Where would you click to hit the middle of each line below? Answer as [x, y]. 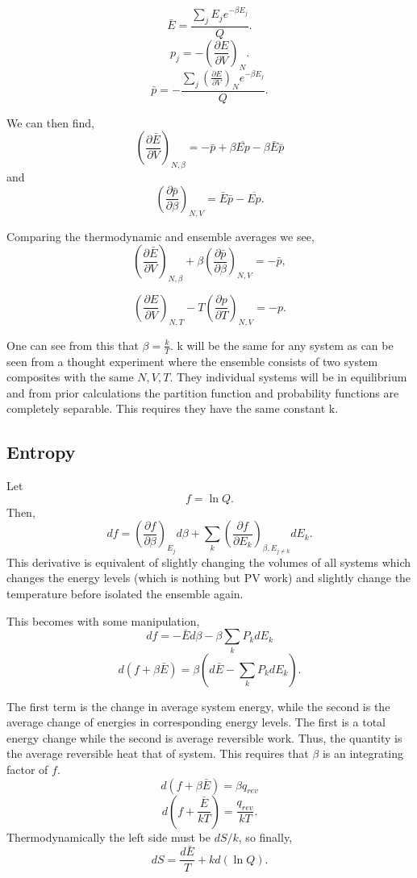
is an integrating [363, 753]
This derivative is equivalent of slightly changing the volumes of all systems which [209, 562]
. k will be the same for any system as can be [281, 345]
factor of [27, 770]
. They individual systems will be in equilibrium [288, 377]
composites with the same [70, 377]
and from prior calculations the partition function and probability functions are [203, 392]
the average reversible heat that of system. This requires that [158, 753]
